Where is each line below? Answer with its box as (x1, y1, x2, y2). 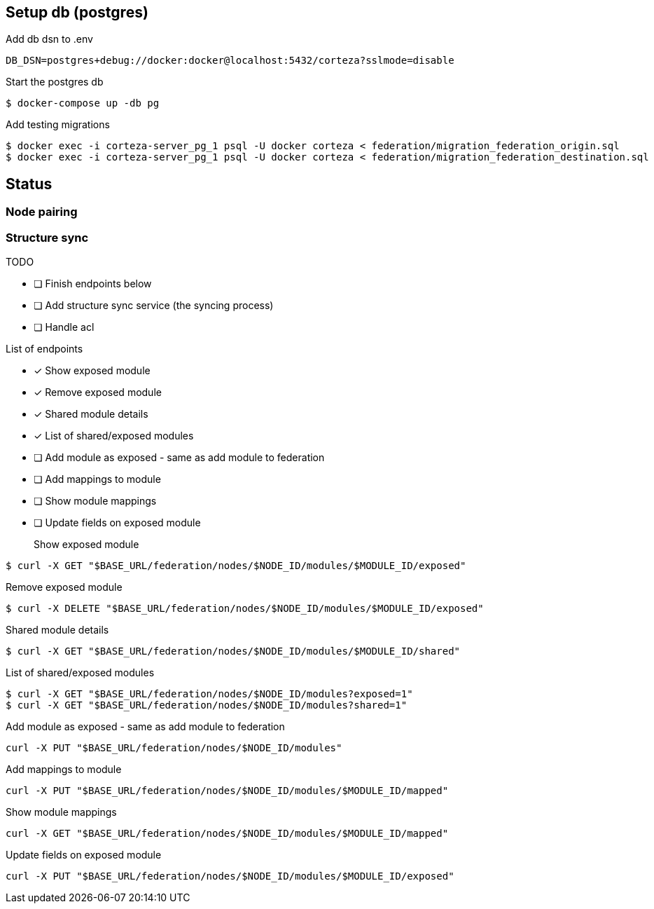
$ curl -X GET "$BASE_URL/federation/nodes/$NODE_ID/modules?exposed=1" (6, 688, 413, 700)
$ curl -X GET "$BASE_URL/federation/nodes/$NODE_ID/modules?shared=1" (6, 699, 408, 711)
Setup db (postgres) (6, 4, 148, 21)
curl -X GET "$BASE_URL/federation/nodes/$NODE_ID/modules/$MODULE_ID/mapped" (6, 828, 449, 840)
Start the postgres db (6, 76, 104, 88)
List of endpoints (6, 343, 83, 355)
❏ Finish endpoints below (34, 278, 152, 290)
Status (6, 175, 53, 193)
